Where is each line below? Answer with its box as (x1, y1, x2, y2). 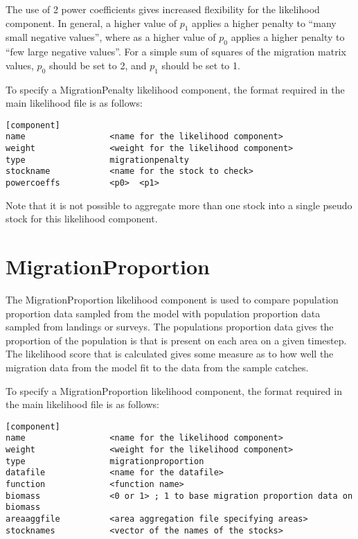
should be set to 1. (161, 58, 240, 72)
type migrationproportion (6, 456, 204, 466)
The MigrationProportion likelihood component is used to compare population (6, 292, 339, 307)
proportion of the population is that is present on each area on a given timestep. (6, 333, 347, 347)
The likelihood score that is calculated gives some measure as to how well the (6, 346, 334, 361)
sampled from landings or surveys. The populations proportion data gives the (6, 319, 334, 334)
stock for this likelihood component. (6, 211, 158, 226)
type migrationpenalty (6, 154, 189, 165)
